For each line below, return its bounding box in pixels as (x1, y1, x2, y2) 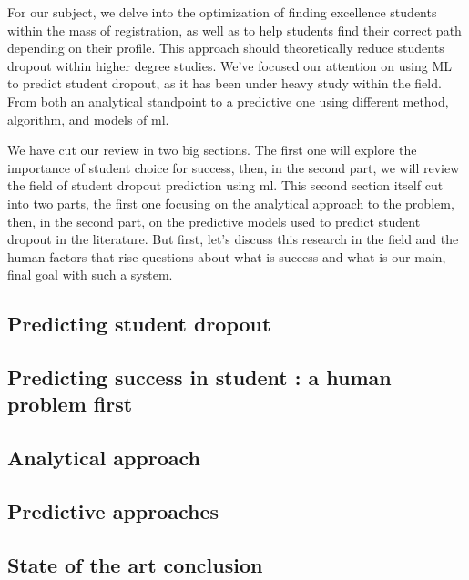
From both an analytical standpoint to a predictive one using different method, (7, 91, 449, 110)
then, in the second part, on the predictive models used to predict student (7, 211, 421, 230)
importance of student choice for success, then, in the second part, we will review (7, 158, 460, 177)
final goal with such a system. (7, 265, 173, 284)
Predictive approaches (7, 497, 219, 525)
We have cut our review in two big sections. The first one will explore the (7, 140, 417, 159)
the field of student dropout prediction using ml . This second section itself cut (7, 176, 444, 195)
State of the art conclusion (7, 550, 263, 578)
